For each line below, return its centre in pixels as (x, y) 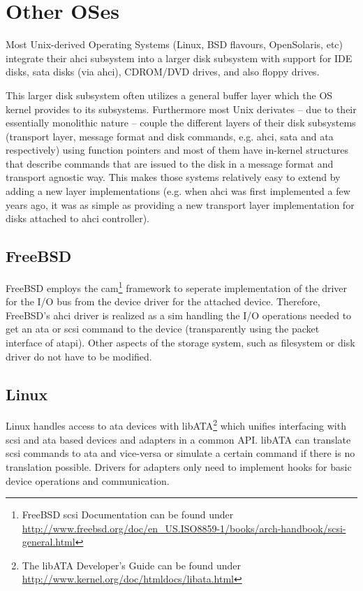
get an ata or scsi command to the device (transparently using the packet (163, 329)
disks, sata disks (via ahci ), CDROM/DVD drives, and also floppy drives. (163, 72)
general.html (49, 542)
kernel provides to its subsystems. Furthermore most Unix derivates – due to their (181, 109)
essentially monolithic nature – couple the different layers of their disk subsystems (181, 123)
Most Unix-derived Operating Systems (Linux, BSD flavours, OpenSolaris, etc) (174, 44)
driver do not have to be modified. (79, 356)
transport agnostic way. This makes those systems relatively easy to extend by (173, 177)
